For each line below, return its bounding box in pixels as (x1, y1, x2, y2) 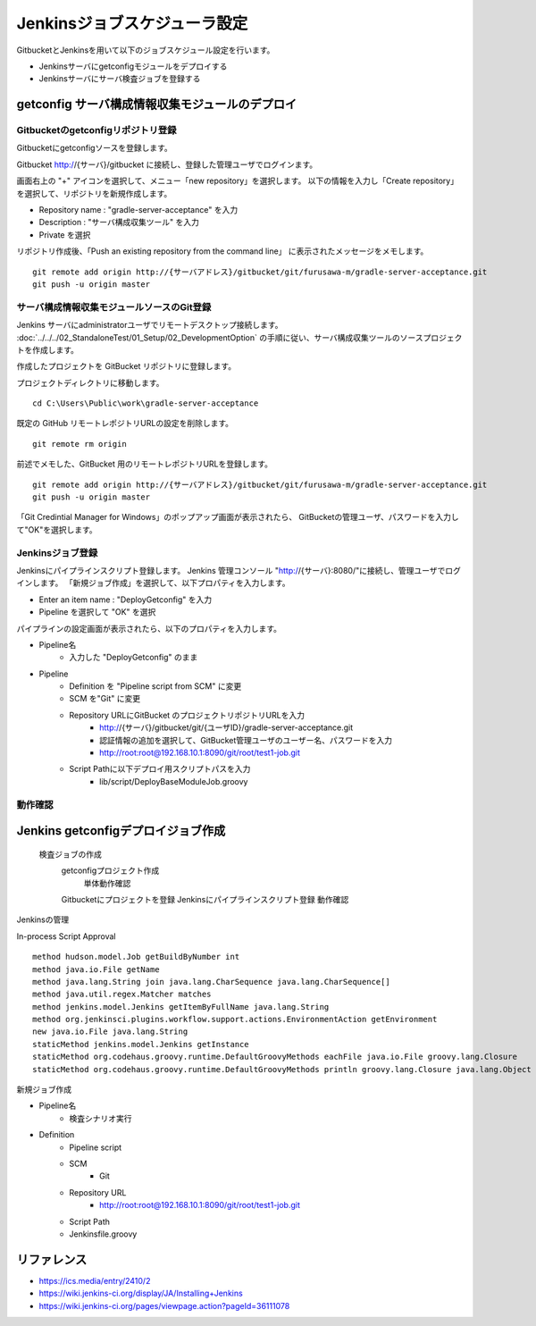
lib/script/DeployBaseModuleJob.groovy (99, 776, 248, 786)
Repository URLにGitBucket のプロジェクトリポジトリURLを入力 (69, 709, 306, 720)
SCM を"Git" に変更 (69, 693, 141, 704)
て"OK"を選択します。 (16, 524, 97, 535)
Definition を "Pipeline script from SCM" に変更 (69, 681, 242, 692)
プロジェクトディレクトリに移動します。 (16, 377, 164, 388)
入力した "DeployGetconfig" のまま (69, 652, 198, 663)
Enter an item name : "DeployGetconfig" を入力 (38, 594, 213, 605)
